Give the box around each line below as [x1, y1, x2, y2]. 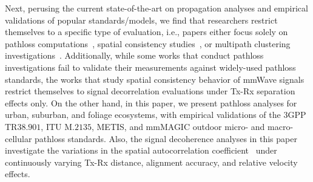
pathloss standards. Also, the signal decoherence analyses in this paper [35, 132, 297, 145]
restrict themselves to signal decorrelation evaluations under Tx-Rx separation [5, 85, 295, 97]
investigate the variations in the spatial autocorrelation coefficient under [5, 144, 277, 157]
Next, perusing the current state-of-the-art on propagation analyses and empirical [5, 2, 308, 14]
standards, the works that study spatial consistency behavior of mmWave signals [5, 73, 305, 85]
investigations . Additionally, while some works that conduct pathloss [5, 49, 264, 62]
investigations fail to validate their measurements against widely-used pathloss [5, 60, 296, 73]
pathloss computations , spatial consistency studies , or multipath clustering [5, 37, 291, 50]
